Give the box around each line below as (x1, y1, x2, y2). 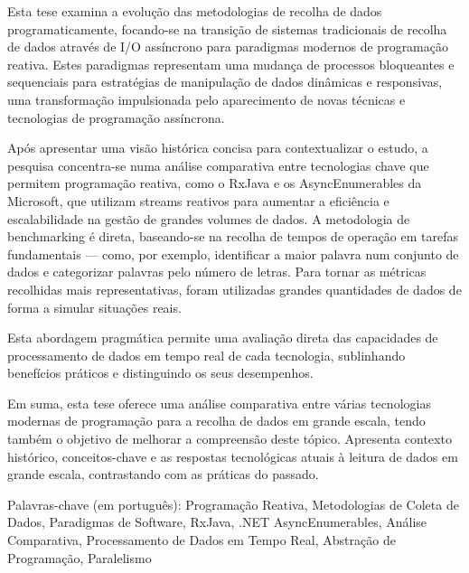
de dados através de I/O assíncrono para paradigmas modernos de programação (7, 37, 448, 56)
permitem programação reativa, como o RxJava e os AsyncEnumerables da (7, 174, 422, 193)
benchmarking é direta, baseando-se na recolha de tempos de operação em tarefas (7, 227, 459, 246)
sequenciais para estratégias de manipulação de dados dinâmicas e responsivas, (7, 72, 443, 91)
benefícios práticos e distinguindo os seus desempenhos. (7, 363, 314, 382)
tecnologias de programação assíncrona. (7, 108, 225, 127)
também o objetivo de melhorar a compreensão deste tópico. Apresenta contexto (7, 429, 452, 448)
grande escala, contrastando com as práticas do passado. (7, 465, 319, 484)
